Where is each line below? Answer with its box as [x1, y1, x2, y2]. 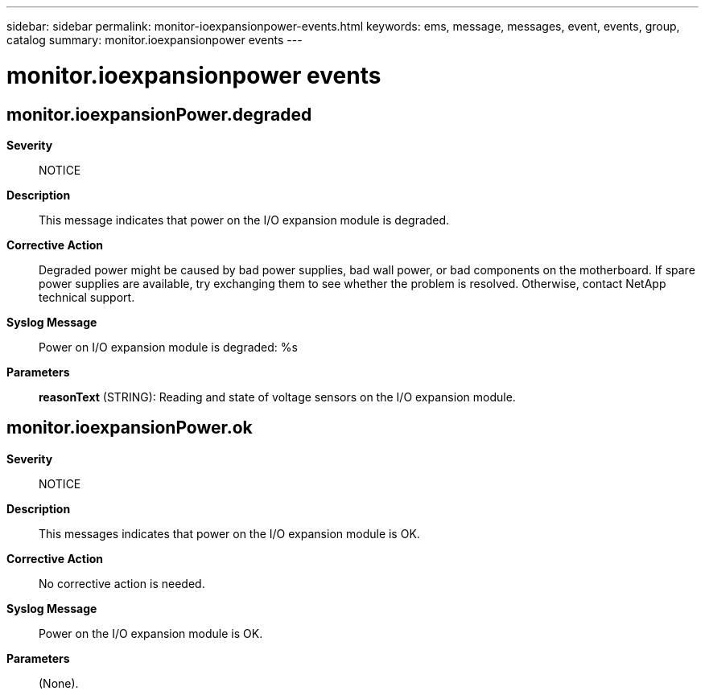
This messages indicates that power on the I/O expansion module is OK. [39, 526, 420, 541]
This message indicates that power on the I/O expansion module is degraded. [39, 212, 450, 227]
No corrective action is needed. [39, 576, 205, 590]
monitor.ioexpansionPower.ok [6, 417, 253, 438]
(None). [39, 676, 79, 690]
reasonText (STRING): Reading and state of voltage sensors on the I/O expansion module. [39, 389, 516, 404]
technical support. [39, 290, 135, 304]
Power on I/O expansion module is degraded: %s [39, 339, 298, 354]
